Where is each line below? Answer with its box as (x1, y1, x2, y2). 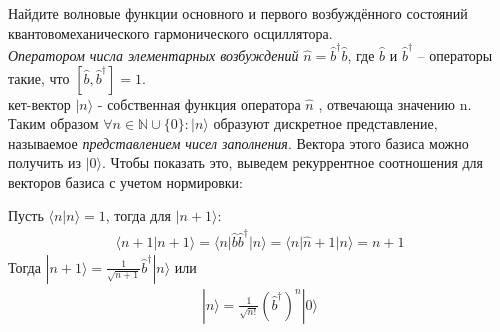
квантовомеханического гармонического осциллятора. (8, 22, 333, 43)
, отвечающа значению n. (318, 93, 472, 114)
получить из (8, 152, 82, 173)
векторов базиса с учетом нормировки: (8, 171, 243, 192)
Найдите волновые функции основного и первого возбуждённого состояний (8, 3, 468, 23)
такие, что (8, 67, 70, 88)
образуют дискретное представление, (213, 113, 438, 134)
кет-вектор (8, 93, 71, 114)
